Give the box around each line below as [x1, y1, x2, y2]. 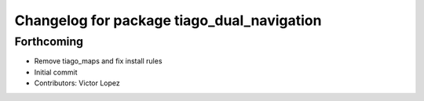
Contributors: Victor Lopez [34, 78, 121, 88]
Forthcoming [14, 34, 84, 49]
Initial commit [34, 67, 78, 77]
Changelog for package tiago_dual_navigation [14, 12, 322, 29]
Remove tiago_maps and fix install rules [34, 56, 163, 66]
